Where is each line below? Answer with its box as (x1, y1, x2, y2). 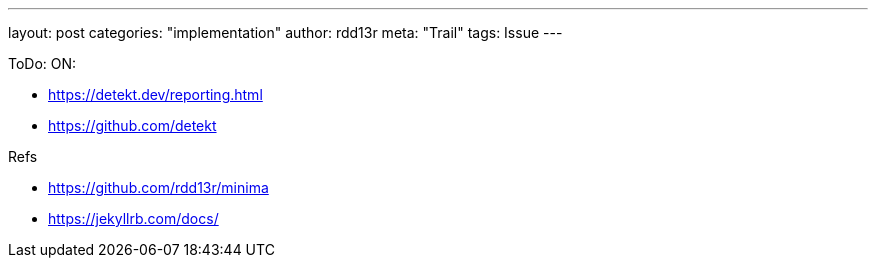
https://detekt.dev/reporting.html (48, 86, 263, 103)
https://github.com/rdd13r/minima (48, 179, 269, 196)
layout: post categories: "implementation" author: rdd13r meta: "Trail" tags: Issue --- (8, 24, 563, 41)
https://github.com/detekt (48, 117, 217, 134)
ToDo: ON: (8, 55, 77, 72)
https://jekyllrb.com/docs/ (48, 210, 219, 227)
